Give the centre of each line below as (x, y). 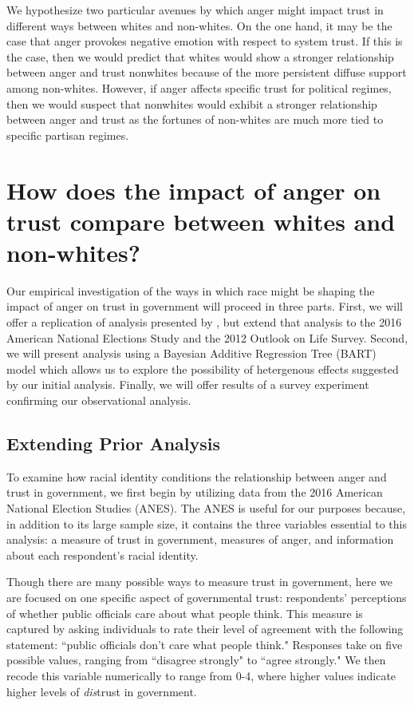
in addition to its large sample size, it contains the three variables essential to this (207, 523)
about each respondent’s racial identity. (103, 554)
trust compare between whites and (201, 221)
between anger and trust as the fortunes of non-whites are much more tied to (195, 119)
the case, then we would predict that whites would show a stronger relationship (200, 56)
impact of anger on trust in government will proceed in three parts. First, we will (205, 306)
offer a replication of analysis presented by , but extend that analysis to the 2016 (204, 322)
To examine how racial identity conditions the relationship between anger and (197, 476)
